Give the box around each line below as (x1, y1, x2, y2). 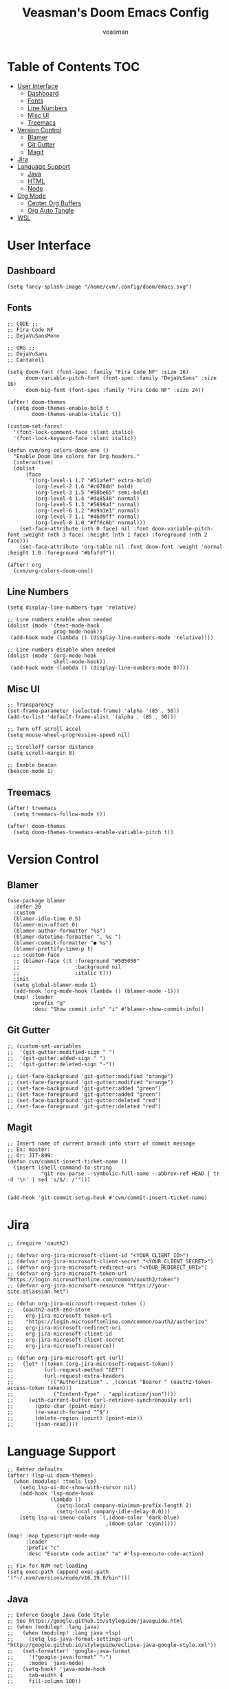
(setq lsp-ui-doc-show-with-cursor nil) (19, 1484, 137, 1491)
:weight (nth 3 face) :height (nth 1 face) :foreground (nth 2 (22, 531, 208, 538)
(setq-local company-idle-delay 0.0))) (56, 1509, 171, 1515)
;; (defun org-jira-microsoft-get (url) (7, 1354, 125, 1361)
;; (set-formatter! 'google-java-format (7, 1648, 131, 1655)
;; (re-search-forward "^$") (7, 1409, 109, 1416)
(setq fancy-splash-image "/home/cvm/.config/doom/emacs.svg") (7, 283, 193, 290)
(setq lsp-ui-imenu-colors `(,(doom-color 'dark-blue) (19, 1514, 180, 1522)
